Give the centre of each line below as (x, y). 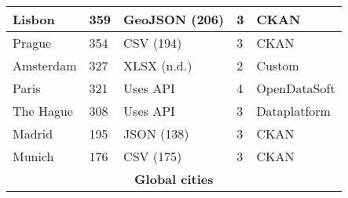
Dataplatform (293, 111)
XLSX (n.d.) (158, 65)
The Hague (43, 111)
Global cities (174, 179)
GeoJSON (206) (174, 19)
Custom (278, 65)
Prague (32, 43)
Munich (33, 156)
